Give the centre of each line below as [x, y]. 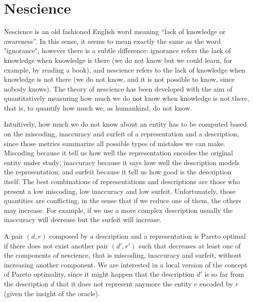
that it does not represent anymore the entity [124, 283]
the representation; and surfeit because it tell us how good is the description [118, 172]
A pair [14, 236]
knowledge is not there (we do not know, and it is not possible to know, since [119, 79]
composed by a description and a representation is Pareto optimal [147, 236]
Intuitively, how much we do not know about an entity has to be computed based [126, 124]
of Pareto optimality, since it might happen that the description [99, 274]
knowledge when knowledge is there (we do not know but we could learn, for [118, 60]
